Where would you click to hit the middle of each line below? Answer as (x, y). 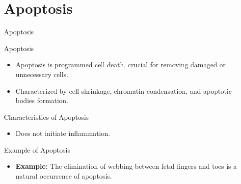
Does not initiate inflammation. (63, 133)
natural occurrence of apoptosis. (64, 176)
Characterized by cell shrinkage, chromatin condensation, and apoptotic (123, 91)
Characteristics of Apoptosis (46, 117)
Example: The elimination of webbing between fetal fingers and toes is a (126, 166)
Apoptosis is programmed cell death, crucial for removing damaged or (120, 65)
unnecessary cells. (42, 74)
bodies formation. (42, 100)
